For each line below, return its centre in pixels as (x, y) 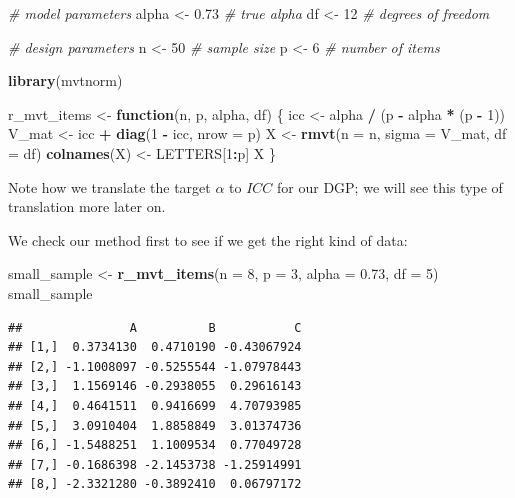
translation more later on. (87, 206)
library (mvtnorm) (65, 80)
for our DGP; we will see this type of (390, 186)
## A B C (155, 327)
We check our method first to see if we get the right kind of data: (208, 239)
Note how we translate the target (109, 186)
